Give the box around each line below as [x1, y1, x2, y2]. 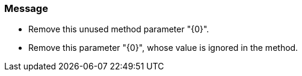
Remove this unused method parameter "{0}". [28, 24, 209, 35]
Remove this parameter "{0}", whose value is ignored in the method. [28, 42, 298, 53]
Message [4, 2, 48, 14]
